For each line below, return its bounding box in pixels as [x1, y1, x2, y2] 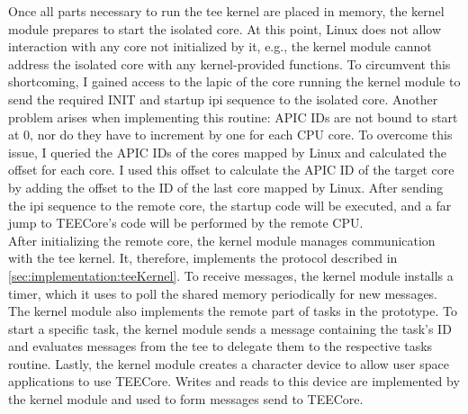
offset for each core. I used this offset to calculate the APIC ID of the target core [8, 160, 454, 179]
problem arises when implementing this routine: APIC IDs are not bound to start [8, 107, 458, 126]
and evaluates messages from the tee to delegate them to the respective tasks [8, 337, 433, 355]
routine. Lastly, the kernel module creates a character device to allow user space [8, 354, 449, 373]
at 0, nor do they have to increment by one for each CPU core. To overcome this [8, 125, 453, 144]
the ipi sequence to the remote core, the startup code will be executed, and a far [8, 195, 452, 214]
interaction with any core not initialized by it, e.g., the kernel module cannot [8, 37, 432, 56]
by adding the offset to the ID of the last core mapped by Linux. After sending [8, 177, 444, 196]
